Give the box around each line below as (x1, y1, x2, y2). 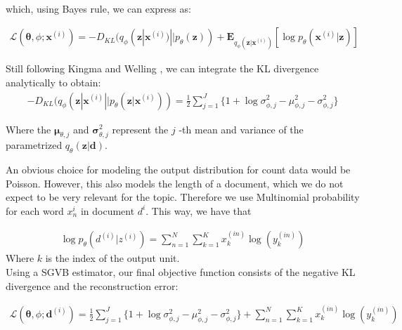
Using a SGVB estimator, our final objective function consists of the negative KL (6, 264, 356, 279)
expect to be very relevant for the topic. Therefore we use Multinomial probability (6, 190, 360, 204)
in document (80, 203, 135, 218)
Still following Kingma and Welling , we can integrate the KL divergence (6, 61, 319, 76)
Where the (6, 121, 51, 136)
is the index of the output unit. (45, 251, 180, 265)
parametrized (6, 138, 63, 152)
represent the (112, 121, 169, 136)
